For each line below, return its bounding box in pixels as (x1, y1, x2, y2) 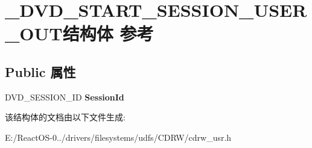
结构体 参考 (62, 21, 154, 46)
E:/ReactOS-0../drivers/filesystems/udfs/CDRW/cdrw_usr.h (5, 131, 232, 143)
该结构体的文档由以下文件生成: (5, 111, 126, 123)
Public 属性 (5, 62, 76, 81)
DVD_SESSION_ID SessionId (5, 90, 124, 103)
